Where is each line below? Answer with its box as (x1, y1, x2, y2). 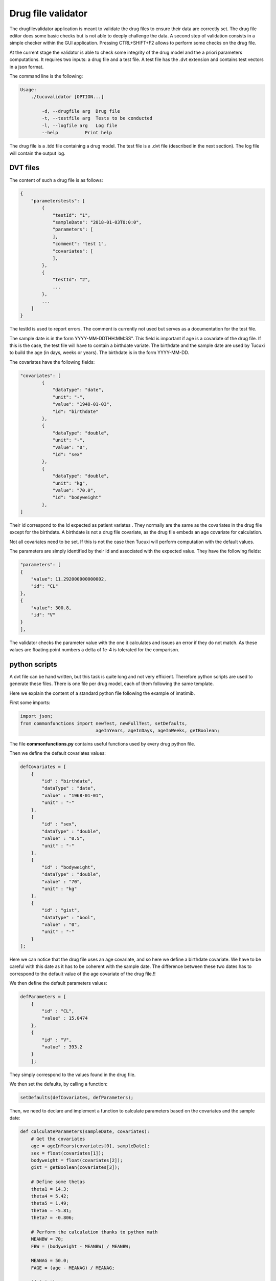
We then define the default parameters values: (9, 980, 107, 986)
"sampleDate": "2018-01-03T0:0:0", (52, 219, 142, 225)
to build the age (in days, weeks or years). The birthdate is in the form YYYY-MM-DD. (9, 349, 189, 356)
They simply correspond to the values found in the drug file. (9, 1071, 136, 1078)
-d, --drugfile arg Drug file (41, 108, 120, 114)
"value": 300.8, (31, 605, 72, 611)
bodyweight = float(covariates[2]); (31, 1158, 123, 1163)
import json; (20, 713, 53, 719)
